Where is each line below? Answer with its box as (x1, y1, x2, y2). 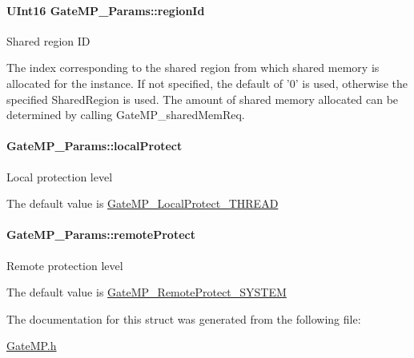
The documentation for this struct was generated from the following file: (6, 310, 361, 327)
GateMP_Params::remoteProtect (6, 226, 195, 243)
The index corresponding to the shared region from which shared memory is (6, 59, 380, 76)
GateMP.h (6, 337, 57, 354)
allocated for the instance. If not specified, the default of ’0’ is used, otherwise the (6, 74, 408, 91)
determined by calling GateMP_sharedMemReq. (6, 106, 245, 123)
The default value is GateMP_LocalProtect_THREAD (6, 195, 279, 212)
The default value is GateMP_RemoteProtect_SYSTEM (6, 284, 287, 300)
